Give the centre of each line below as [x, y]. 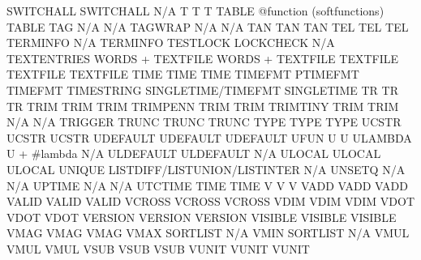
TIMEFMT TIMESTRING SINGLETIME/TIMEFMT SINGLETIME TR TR [202, 90]
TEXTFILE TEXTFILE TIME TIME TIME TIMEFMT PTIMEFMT [183, 74]
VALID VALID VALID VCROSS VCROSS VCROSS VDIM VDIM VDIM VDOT [211, 201]
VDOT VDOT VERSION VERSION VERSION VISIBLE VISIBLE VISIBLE [202, 217]
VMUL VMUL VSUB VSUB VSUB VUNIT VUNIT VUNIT [158, 248]
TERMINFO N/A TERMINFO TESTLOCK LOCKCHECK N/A [171, 43]
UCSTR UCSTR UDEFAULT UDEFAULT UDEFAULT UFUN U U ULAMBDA [209, 137]
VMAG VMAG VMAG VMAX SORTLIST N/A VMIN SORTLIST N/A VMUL [208, 233]
